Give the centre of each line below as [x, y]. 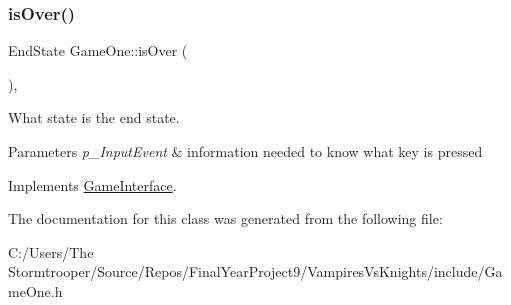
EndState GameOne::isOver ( [98, 50]
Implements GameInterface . [92, 184]
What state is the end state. [94, 117]
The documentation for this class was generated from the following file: [225, 218]
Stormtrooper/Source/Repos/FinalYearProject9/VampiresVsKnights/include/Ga [255, 271]
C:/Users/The [51, 251]
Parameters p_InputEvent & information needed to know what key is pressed [245, 151]
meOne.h [35, 290]
